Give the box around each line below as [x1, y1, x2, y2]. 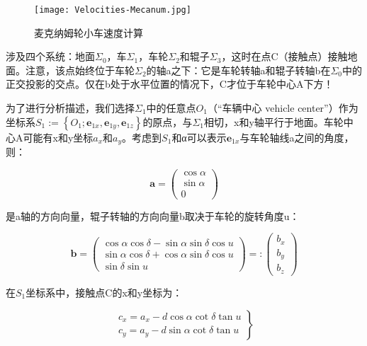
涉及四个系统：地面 [6, 49, 95, 64]
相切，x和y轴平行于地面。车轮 [203, 114, 344, 129]
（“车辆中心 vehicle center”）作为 [207, 100, 358, 115]
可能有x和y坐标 [23, 129, 94, 144]
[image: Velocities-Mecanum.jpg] [34, 5, 191, 15]
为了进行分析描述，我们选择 [6, 100, 135, 115]
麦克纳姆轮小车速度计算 [34, 25, 143, 40]
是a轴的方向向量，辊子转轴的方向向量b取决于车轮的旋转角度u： [6, 208, 300, 223]
